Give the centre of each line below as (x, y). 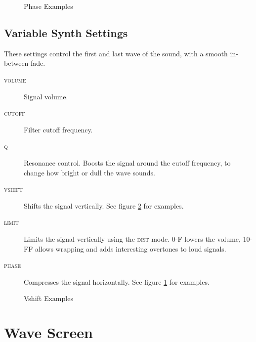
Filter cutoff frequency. (58, 129)
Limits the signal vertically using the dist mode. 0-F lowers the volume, (132, 238)
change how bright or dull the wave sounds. (89, 172)
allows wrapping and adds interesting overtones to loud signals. (130, 248)
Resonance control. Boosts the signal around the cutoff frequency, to (127, 162)
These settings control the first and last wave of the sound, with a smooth (116, 53)
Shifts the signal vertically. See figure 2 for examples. (104, 205)
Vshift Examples (48, 298)
